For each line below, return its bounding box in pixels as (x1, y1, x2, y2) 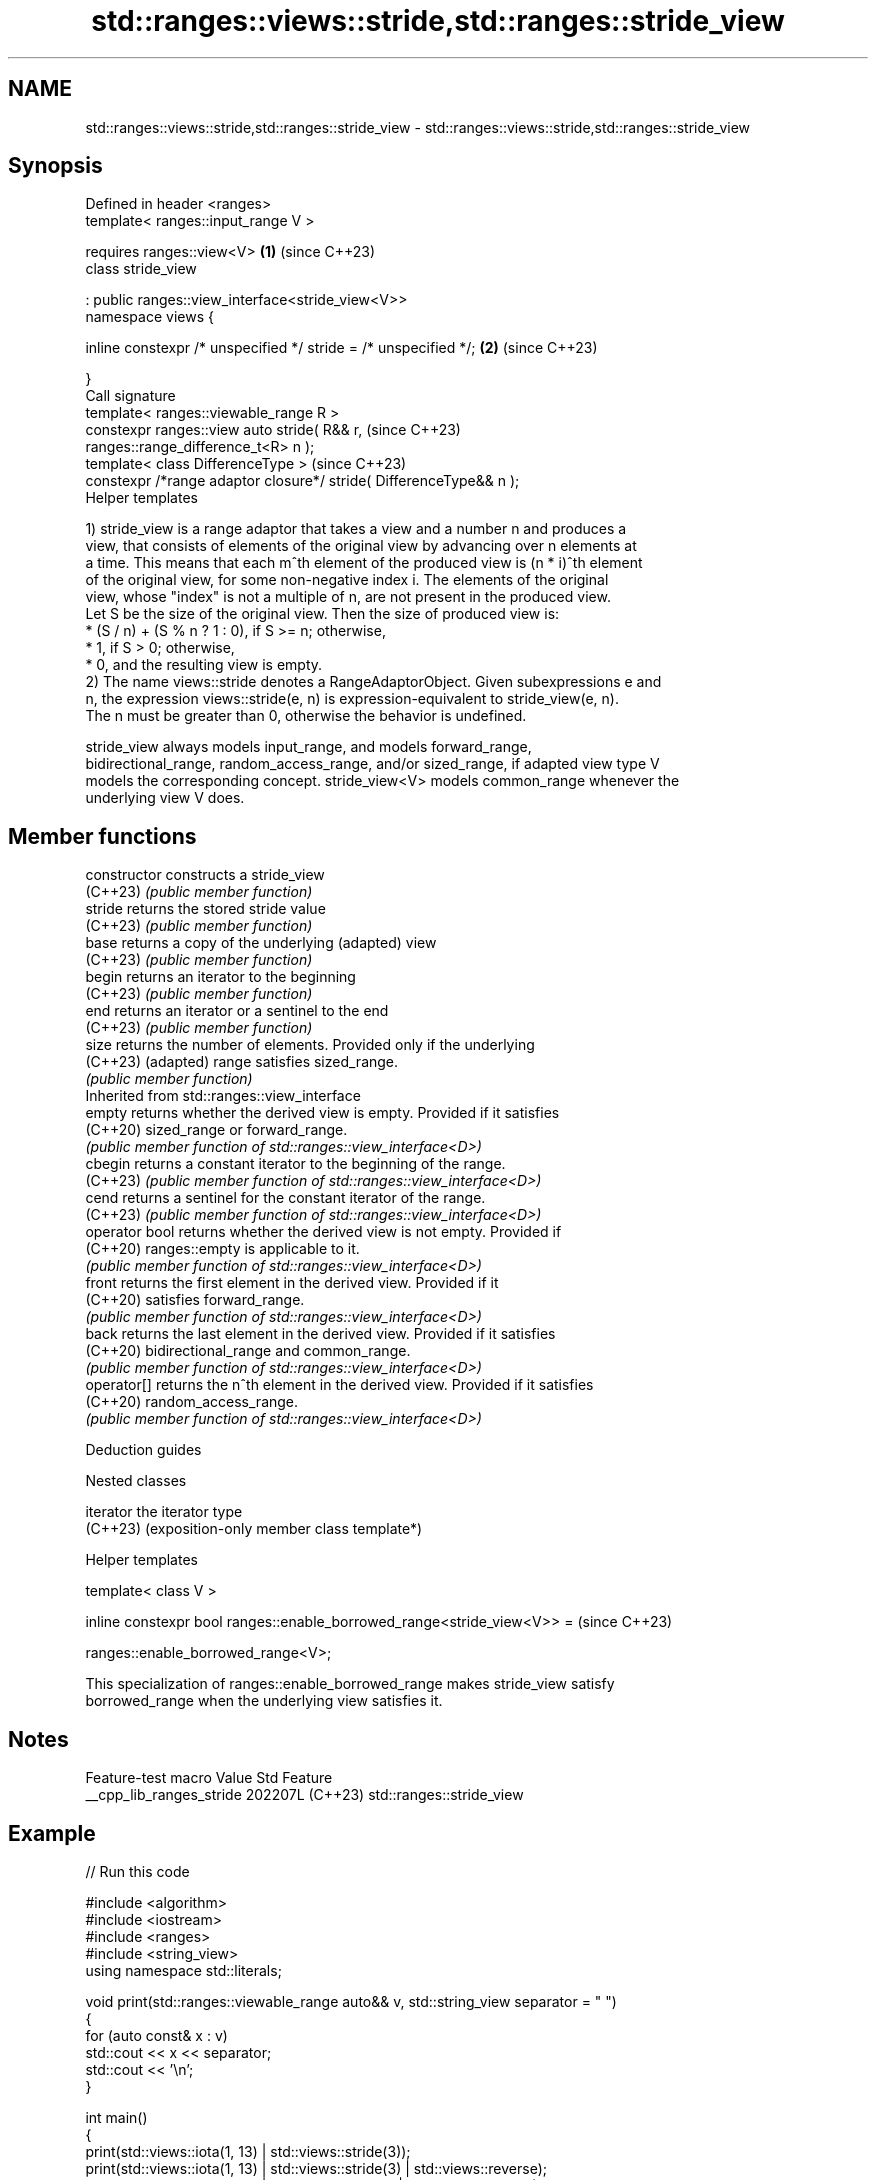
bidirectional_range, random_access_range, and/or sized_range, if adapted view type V (85, 755, 660, 773)
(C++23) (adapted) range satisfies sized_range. (85, 1053, 399, 1071)
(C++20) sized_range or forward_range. (85, 1121, 348, 1139)
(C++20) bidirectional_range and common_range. (85, 1342, 411, 1360)
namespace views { (85, 308, 214, 326)
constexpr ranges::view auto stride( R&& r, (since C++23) (85, 421, 461, 439)
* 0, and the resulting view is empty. (85, 656, 323, 674)
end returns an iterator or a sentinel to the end (85, 1002, 389, 1020)
